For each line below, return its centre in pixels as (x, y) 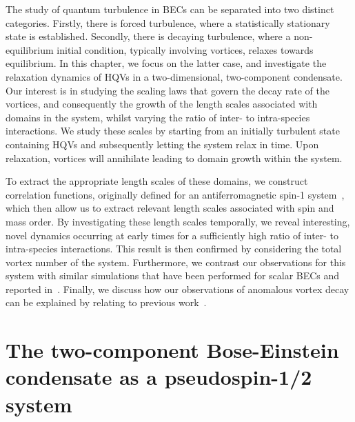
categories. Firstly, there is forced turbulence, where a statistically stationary (168, 22)
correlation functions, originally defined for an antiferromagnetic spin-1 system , (175, 194)
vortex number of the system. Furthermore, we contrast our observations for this (176, 262)
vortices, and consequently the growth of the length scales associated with (162, 104)
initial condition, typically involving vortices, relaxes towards (185, 49)
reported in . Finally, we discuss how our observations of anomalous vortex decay (177, 289)
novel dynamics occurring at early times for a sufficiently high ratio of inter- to (172, 235)
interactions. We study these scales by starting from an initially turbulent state (173, 131)
